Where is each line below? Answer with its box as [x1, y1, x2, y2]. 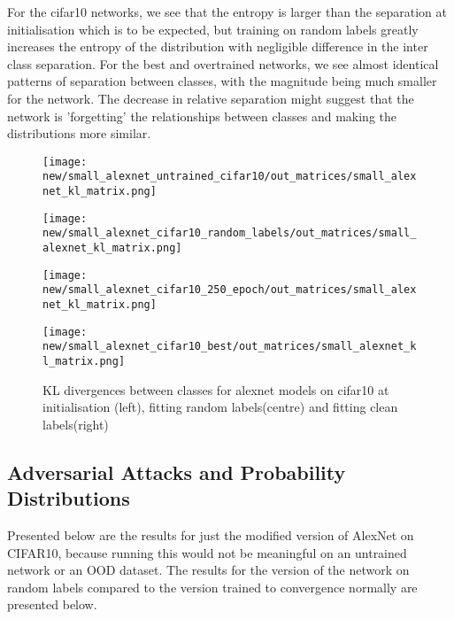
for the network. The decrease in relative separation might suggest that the [7, 89, 414, 107]
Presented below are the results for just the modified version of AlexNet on [7, 526, 414, 544]
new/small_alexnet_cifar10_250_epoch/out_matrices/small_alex [42, 283, 417, 297]
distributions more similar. [7, 124, 151, 143]
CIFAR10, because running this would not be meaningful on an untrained [7, 543, 407, 561]
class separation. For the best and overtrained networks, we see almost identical [7, 54, 439, 73]
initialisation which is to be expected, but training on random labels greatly [7, 19, 419, 38]
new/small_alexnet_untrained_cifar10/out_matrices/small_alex [42, 170, 417, 183]
